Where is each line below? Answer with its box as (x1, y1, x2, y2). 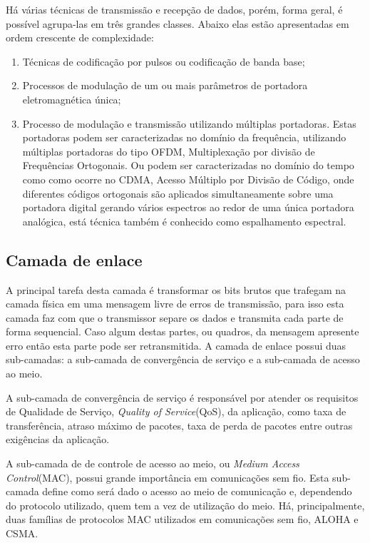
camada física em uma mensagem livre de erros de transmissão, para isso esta (6, 296, 344, 311)
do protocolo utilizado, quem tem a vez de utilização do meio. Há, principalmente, (6, 497, 365, 512)
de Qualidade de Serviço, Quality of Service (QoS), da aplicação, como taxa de (6, 404, 346, 419)
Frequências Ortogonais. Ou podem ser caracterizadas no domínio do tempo (22, 158, 354, 173)
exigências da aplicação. (6, 432, 110, 447)
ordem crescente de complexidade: (6, 30, 154, 45)
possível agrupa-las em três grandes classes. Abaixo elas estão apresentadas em (6, 16, 349, 31)
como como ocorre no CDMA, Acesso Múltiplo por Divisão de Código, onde (22, 171, 354, 186)
